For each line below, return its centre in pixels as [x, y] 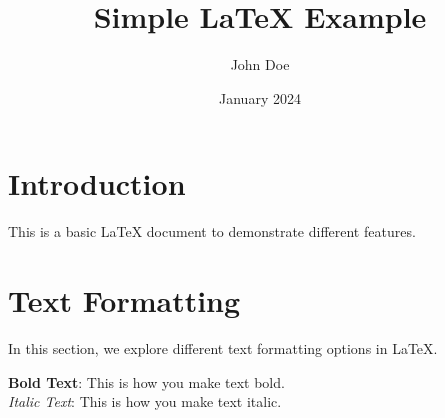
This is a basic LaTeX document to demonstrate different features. [212, 231]
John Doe [260, 64]
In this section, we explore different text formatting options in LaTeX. [223, 347]
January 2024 [260, 97]
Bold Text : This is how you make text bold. [146, 381]
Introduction [97, 183]
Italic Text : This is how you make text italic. [145, 401]
